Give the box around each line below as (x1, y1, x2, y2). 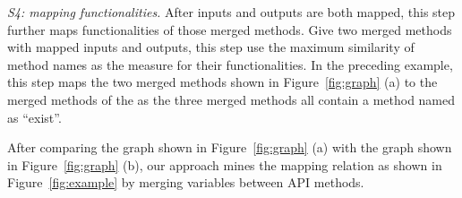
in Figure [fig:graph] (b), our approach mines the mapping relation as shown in (7, 155, 442, 174)
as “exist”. (7, 108, 62, 126)
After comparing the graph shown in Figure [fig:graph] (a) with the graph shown (7, 138, 452, 157)
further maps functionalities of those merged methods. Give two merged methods (7, 20, 452, 39)
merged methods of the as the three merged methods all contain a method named (7, 90, 456, 108)
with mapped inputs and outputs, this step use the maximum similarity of (7, 38, 415, 56)
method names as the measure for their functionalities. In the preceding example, (7, 55, 453, 73)
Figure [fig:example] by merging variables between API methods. (7, 173, 364, 192)
